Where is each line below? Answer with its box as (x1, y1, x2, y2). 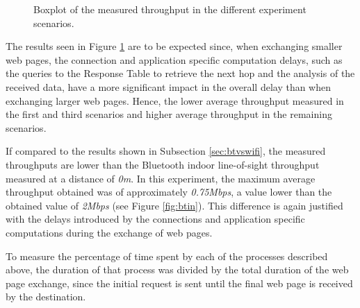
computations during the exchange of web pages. (6, 225, 213, 239)
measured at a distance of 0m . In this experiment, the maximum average (6, 171, 316, 185)
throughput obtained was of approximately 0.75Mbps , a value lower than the (6, 185, 332, 199)
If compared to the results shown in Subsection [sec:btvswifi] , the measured (6, 144, 326, 158)
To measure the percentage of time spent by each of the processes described (6, 248, 328, 263)
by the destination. (6, 289, 86, 304)
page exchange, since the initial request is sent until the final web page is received (6, 275, 353, 290)
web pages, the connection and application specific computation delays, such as (6, 52, 343, 67)
